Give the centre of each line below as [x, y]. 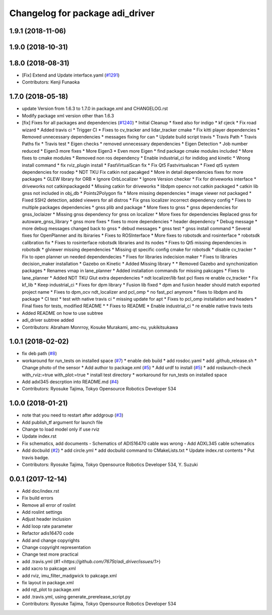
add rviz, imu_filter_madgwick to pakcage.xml [69, 575]
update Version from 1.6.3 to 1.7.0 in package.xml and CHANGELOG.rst [95, 109]
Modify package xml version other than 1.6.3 [68, 115]
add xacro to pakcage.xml [49, 569]
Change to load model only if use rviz [61, 429]
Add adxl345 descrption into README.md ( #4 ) [70, 382]
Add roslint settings [42, 512]
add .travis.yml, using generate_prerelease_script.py [76, 596]
